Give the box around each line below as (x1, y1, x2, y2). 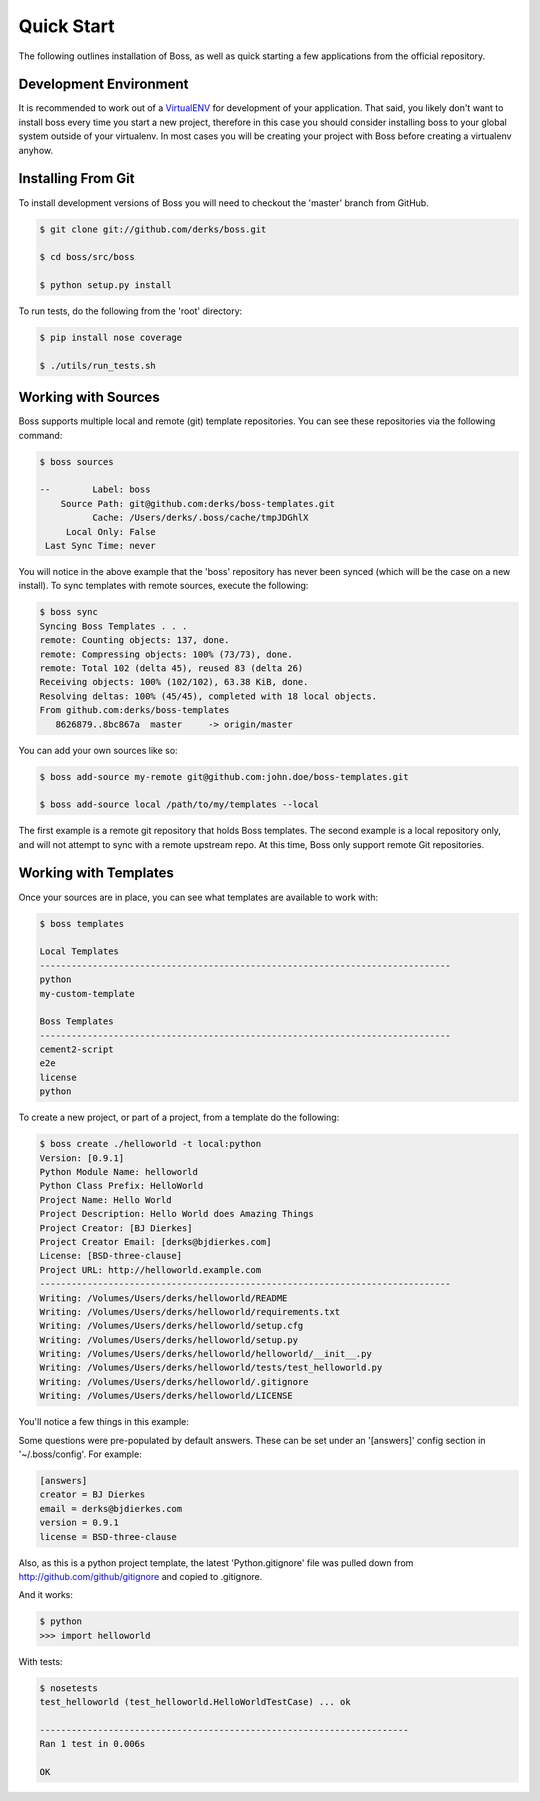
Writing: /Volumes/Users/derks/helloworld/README (39, 1292, 288, 1304)
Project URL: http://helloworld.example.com (39, 1264, 262, 1275)
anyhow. (18, 144, 54, 156)
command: (18, 429, 63, 441)
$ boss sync (39, 606, 99, 618)
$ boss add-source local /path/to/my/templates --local (39, 799, 320, 810)
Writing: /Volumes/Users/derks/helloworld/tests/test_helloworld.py (39, 1362, 383, 1374)
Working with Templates (18, 865, 174, 882)
